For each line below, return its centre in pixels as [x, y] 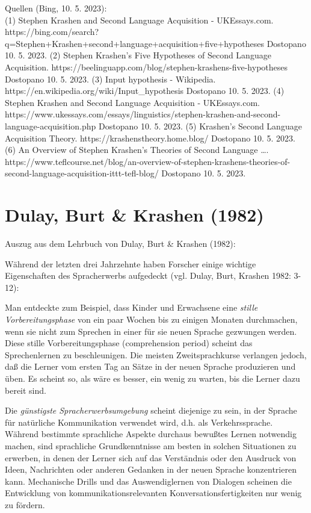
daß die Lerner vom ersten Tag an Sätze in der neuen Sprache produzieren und [150, 366]
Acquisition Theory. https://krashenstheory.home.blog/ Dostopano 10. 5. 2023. [150, 138]
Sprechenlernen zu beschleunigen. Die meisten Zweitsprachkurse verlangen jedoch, [156, 354]
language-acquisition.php [51, 126]
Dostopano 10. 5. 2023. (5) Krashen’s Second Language [200, 126]
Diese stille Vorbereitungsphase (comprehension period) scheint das [129, 343]
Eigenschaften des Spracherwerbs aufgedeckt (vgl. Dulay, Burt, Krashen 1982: [148, 275]
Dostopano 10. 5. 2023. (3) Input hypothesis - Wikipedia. [110, 79]
